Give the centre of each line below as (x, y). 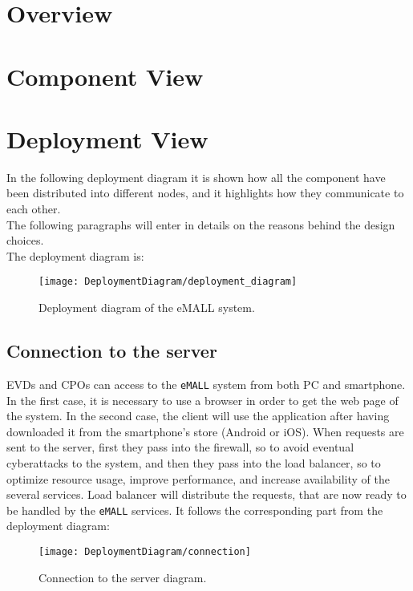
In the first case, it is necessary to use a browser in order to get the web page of (202, 400)
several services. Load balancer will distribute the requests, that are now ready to (206, 494)
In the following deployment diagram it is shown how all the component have (196, 177)
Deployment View (107, 138)
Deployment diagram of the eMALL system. (147, 308)
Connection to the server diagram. (123, 577)
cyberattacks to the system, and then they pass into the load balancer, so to (194, 462)
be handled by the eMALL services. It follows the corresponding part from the (195, 510)
